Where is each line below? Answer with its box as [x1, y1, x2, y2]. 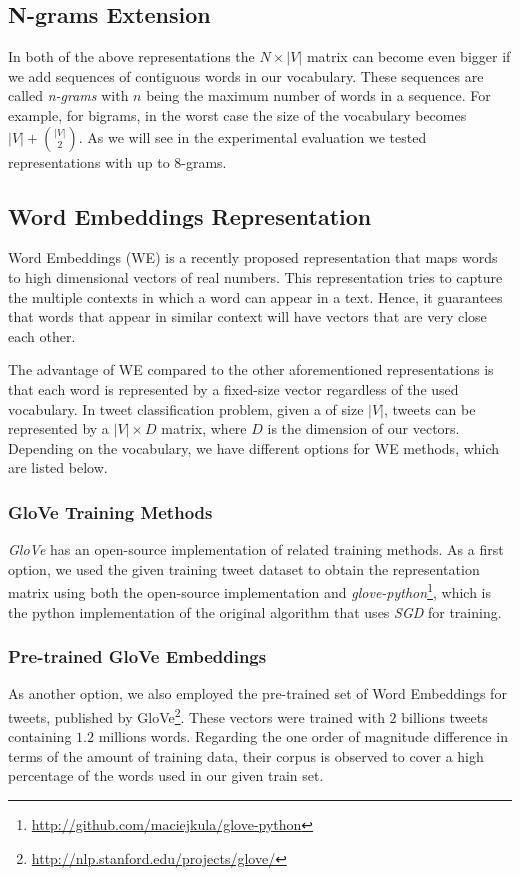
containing [8, 726, 72, 747]
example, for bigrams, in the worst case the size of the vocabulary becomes [8, 104, 467, 125]
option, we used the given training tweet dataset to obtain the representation [8, 558, 480, 579]
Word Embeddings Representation [8, 200, 372, 231]
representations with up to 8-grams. [8, 151, 227, 172]
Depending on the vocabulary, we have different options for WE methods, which [8, 437, 500, 458]
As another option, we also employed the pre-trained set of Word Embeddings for [8, 683, 507, 704]
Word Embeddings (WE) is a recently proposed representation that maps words [8, 247, 498, 268]
